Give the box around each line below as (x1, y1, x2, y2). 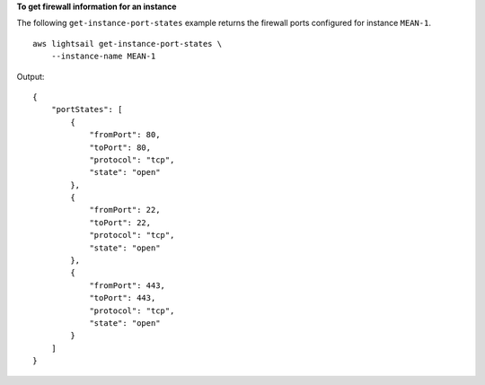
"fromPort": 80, (89, 130, 161, 140)
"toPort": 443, (89, 293, 156, 303)
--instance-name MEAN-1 (50, 51, 156, 62)
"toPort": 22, (89, 217, 152, 228)
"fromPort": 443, (89, 280, 166, 291)
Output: (16, 71, 45, 82)
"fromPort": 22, (89, 205, 161, 215)
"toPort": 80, (89, 142, 152, 153)
